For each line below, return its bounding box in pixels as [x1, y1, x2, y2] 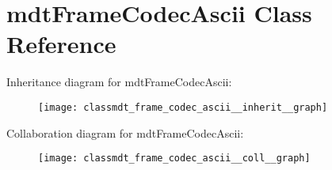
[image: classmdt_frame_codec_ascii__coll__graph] [38, 153, 311, 164]
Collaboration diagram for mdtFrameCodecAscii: [6, 124, 244, 141]
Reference [6, 28, 116, 60]
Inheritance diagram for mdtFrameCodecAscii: [6, 74, 232, 90]
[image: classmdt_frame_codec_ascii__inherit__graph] [38, 101, 328, 113]
